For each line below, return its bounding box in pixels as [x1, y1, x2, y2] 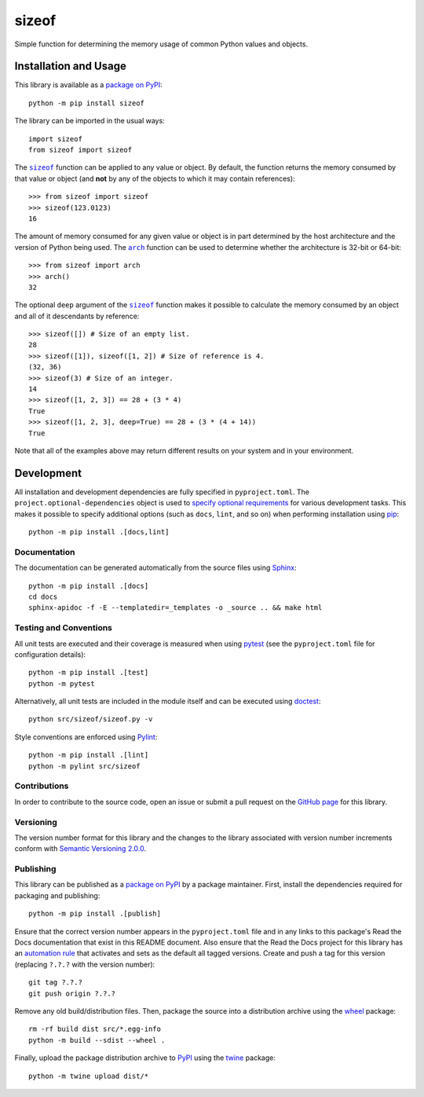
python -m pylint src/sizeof [28, 761, 141, 770]
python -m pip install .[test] [28, 668, 149, 677]
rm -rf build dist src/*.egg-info [28, 1025, 161, 1033]
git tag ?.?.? [28, 978, 82, 987]
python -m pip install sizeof [28, 98, 145, 108]
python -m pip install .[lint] [28, 750, 149, 760]
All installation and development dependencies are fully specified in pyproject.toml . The [14, 487, 310, 497]
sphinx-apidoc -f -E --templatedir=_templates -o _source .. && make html [28, 604, 323, 612]
